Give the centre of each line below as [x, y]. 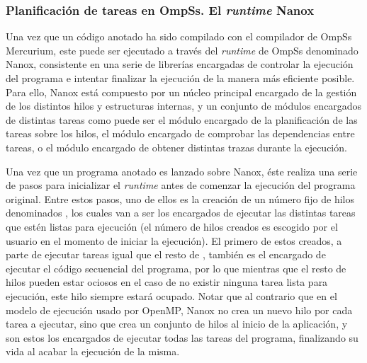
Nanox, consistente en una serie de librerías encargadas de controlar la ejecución [180, 64]
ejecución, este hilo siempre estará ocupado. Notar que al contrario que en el [171, 295]
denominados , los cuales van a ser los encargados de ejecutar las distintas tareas [181, 213]
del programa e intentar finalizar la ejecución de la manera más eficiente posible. [180, 78]
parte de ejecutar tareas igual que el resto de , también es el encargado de [166, 254]
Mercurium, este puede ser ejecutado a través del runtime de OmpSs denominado [182, 50]
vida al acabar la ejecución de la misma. [93, 351]
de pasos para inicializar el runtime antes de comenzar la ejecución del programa [181, 185]
